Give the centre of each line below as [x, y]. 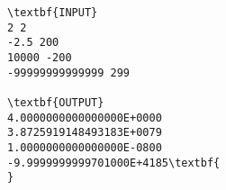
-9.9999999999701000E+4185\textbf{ [114, 163]
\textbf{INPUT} [53, 13]
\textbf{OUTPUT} [56, 102]
